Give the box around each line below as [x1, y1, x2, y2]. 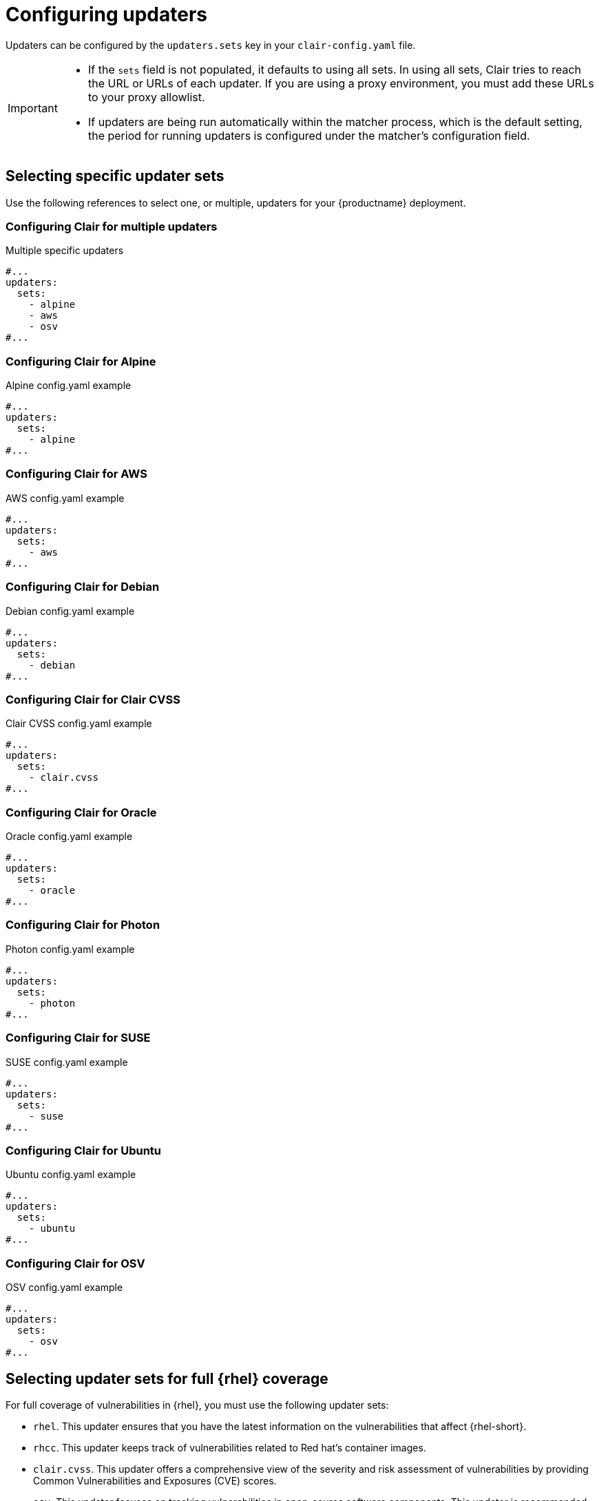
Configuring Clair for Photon [6, 918, 160, 932]
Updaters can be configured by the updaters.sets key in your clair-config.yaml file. [6, 39, 416, 51]
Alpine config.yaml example [6, 379, 132, 392]
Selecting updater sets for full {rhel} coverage [6, 1369, 328, 1387]
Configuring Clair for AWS [6, 467, 147, 481]
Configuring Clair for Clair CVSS [6, 692, 180, 706]
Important [8, 101, 58, 115]
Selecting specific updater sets [6, 167, 224, 185]
